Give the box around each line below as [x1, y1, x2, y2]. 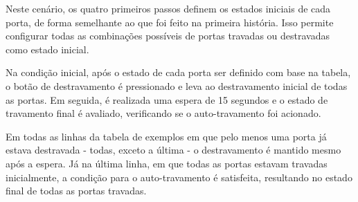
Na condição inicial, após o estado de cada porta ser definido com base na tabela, [6, 65, 351, 80]
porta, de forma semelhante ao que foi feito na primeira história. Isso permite [6, 15, 334, 29]
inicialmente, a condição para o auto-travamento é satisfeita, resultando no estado [6, 169, 352, 184]
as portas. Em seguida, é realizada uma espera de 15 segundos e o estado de [6, 92, 328, 107]
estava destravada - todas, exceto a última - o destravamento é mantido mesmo [6, 143, 341, 157]
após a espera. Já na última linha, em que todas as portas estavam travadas [6, 156, 328, 170]
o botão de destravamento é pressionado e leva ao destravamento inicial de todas [6, 78, 348, 93]
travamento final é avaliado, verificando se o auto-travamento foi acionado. [6, 106, 321, 120]
